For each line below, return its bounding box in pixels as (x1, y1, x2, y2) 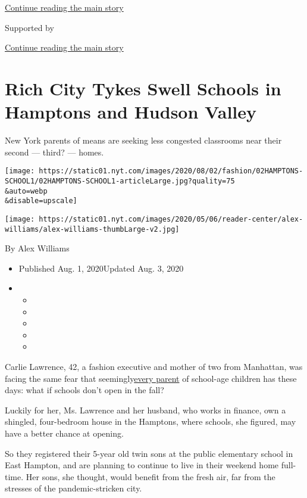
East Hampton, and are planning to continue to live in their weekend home (5, 459, 279, 471)
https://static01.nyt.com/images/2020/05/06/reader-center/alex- (39, 214, 303, 223)
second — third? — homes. (5, 145, 104, 158)
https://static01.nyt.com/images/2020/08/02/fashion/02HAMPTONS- (39, 167, 303, 176)
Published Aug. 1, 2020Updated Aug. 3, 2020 (18, 262, 184, 274)
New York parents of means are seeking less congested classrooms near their (5, 134, 282, 147)
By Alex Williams (5, 242, 70, 254)
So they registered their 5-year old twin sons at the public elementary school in (5, 447, 293, 459)
